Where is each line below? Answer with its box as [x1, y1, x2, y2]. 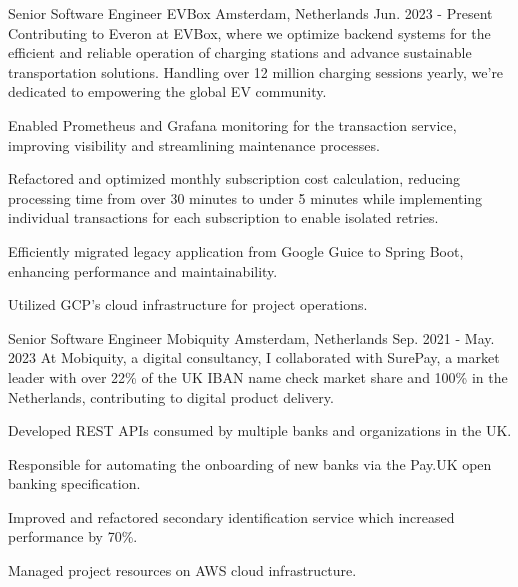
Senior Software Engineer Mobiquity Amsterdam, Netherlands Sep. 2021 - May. [8, 327, 495, 348]
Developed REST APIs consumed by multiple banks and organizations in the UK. [8, 420, 512, 441]
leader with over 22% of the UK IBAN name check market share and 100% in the [8, 366, 508, 387]
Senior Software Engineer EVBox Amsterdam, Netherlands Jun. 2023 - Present [8, 3, 493, 23]
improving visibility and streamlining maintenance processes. [8, 134, 380, 155]
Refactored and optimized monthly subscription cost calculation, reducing [8, 168, 461, 189]
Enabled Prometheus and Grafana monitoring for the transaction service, [8, 114, 457, 135]
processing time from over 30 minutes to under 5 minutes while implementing [8, 187, 483, 208]
